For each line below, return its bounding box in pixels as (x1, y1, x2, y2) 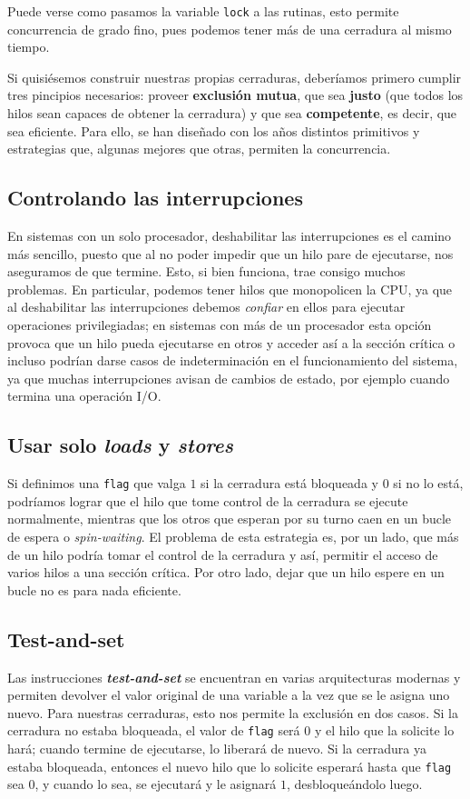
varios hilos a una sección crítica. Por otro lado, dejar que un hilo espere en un (7, 563, 445, 582)
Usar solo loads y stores (7, 431, 234, 459)
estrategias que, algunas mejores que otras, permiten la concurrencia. (7, 139, 391, 158)
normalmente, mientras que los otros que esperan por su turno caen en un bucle (7, 509, 452, 528)
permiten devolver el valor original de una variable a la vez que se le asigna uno (7, 685, 450, 704)
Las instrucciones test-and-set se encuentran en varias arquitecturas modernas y (7, 667, 461, 686)
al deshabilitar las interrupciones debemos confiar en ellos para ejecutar (7, 297, 406, 316)
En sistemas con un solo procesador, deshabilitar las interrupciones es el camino (7, 226, 452, 245)
